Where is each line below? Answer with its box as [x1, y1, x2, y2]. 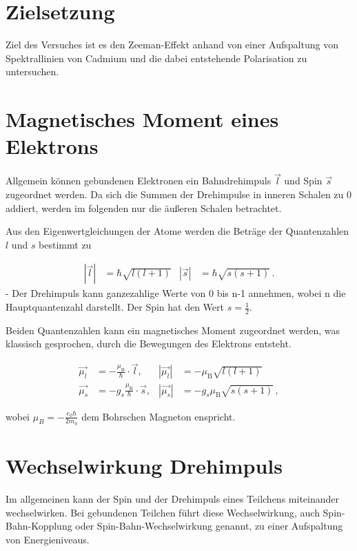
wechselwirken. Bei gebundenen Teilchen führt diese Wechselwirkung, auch [6, 505, 320, 519]
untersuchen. [6, 64, 59, 79]
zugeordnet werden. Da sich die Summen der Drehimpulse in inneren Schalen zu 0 [6, 187, 352, 202]
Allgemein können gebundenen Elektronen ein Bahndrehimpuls [6, 173, 272, 188]
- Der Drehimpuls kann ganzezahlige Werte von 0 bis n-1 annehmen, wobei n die [6, 286, 346, 300]
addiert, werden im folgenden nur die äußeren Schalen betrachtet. [6, 200, 282, 215]
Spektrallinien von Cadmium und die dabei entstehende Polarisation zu [6, 50, 307, 65]
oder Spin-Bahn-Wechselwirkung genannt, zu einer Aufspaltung [75, 519, 343, 533]
